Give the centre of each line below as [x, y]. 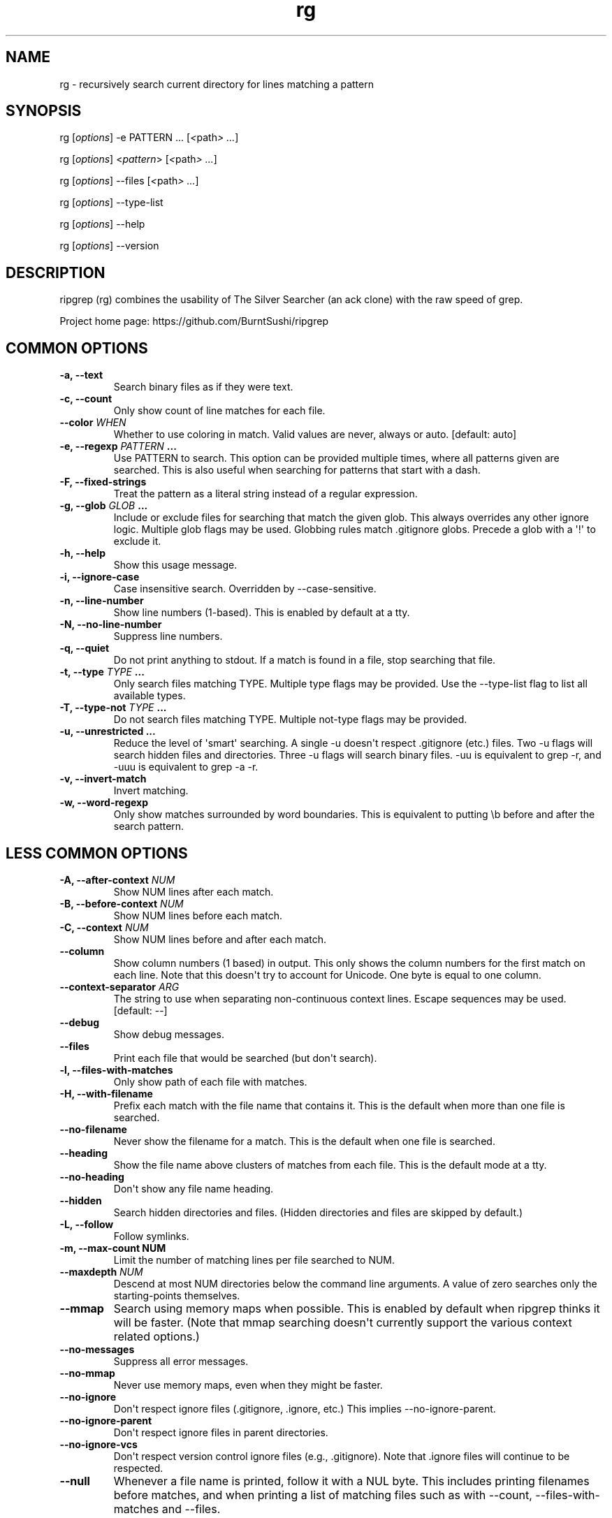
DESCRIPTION [56, 272]
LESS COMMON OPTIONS [97, 853]
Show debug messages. [169, 1034]
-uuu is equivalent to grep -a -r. [186, 767]
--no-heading [92, 1176]
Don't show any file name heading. [194, 1188]
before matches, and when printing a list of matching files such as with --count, [323, 1495]
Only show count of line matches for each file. [219, 411]
